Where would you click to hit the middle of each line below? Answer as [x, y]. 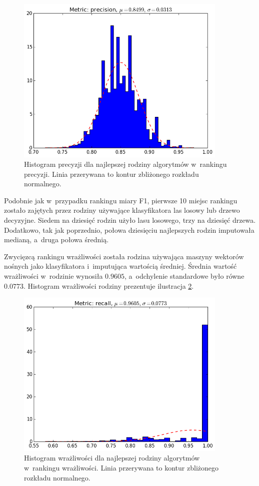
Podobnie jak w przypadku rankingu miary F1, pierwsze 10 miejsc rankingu [121, 200]
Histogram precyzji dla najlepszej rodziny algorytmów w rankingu [125, 164]
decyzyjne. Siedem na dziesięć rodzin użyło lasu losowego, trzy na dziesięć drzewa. [130, 220]
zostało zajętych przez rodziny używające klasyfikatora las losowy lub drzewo [122, 210]
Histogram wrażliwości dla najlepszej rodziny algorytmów [112, 458]
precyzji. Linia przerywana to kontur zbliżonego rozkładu [111, 174]
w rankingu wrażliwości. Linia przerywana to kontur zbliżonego [121, 467]
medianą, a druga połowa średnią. [56, 240]
